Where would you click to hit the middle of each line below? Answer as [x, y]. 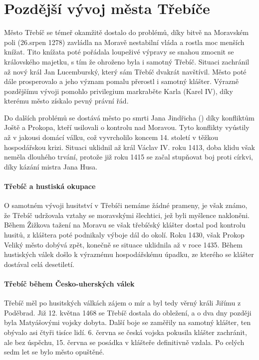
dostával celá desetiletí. [39, 264]
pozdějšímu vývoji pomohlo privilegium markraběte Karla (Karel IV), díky [119, 91]
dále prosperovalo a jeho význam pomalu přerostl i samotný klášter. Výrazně [122, 81]
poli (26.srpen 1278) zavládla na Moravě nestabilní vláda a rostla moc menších [124, 42]
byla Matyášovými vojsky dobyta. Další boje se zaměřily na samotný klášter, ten [128, 322]
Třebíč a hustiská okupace [50, 186]
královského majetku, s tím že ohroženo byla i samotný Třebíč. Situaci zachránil [127, 61]
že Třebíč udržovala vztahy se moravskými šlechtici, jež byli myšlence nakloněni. [127, 215]
